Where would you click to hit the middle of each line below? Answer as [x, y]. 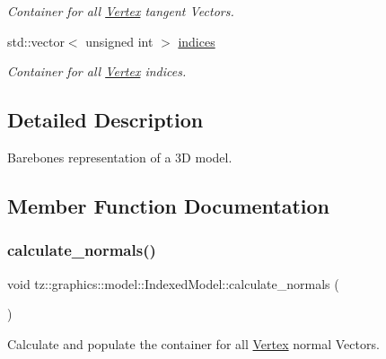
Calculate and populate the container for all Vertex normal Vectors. [193, 343]
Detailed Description [105, 120]
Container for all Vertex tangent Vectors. [121, 11]
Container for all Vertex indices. [97, 71]
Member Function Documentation [169, 205]
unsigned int [119, 41]
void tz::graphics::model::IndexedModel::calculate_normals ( [173, 283]
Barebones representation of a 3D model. [120, 157]
